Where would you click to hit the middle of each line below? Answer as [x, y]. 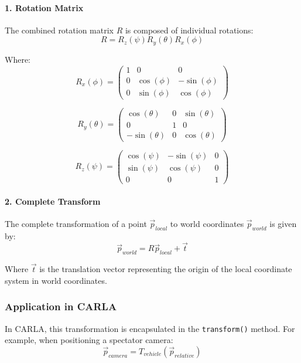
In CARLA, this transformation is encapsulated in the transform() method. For [150, 328]
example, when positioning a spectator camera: [89, 340]
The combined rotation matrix [59, 30]
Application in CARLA [61, 306]
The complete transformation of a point [76, 223]
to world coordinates [207, 223]
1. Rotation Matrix [44, 7]
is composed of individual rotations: [189, 30]
